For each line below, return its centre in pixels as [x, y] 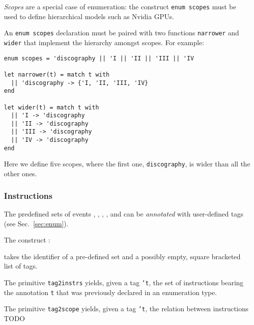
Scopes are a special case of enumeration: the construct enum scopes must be [120, 6]
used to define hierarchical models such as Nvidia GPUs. [89, 16]
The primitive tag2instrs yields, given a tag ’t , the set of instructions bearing [124, 282]
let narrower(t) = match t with [57, 74]
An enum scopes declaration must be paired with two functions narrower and [122, 33]
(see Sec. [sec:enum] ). [36, 223]
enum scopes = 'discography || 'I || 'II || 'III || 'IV [99, 58]
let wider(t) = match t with [52, 107]
